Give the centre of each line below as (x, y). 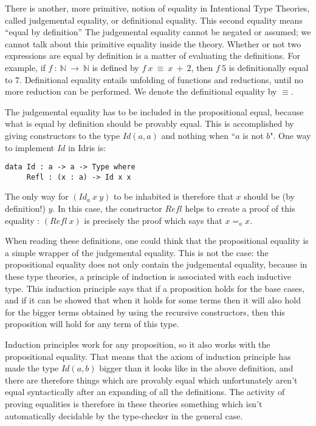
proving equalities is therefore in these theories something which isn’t (134, 403)
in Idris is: (87, 147)
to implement (30, 147)
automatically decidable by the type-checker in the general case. (124, 415)
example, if (25, 67)
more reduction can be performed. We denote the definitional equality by (141, 91)
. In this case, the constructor (107, 208)
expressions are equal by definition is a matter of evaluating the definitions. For (153, 56)
